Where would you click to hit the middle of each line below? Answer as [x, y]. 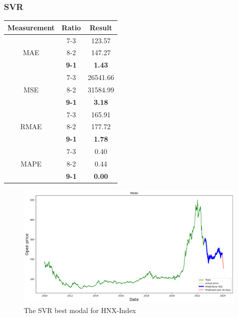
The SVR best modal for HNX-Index [80, 310]
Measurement [31, 27]
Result [101, 27]
